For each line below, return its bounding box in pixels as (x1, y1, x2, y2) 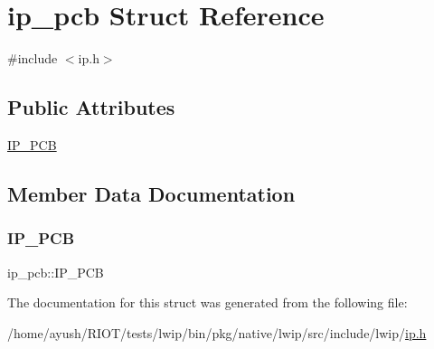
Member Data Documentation (7, 179, 296, 207)
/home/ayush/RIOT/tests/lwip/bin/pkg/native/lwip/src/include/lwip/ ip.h (7, 323, 427, 342)
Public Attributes (7, 93, 175, 121)
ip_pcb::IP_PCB (7, 262, 104, 281)
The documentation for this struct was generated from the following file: (7, 293, 408, 312)
